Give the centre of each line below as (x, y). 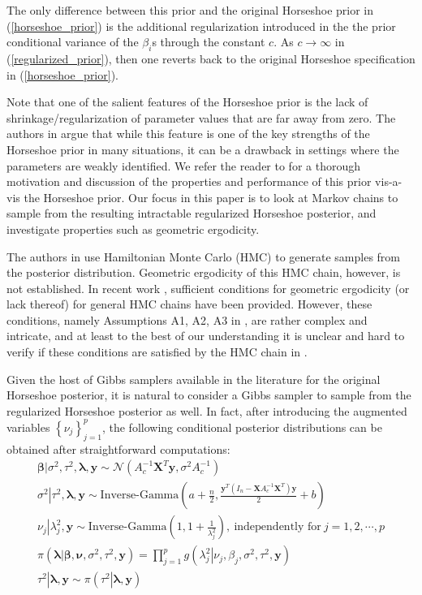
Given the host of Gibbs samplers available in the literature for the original (194, 379)
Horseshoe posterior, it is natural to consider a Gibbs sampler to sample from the (209, 395)
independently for (278, 527)
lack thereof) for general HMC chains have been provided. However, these (189, 304)
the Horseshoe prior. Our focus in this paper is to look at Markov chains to (211, 197)
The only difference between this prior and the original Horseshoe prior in (190, 10)
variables (28, 427)
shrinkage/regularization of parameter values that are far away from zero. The (201, 117)
